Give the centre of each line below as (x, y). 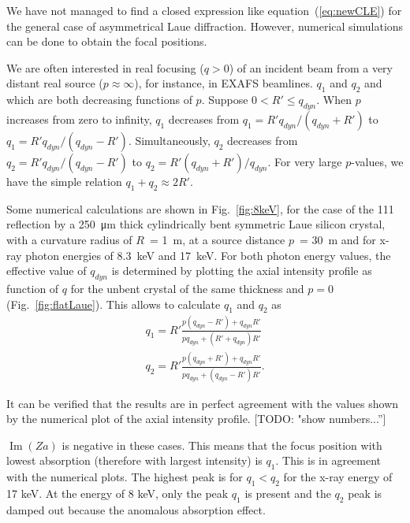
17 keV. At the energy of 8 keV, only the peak (117, 493)
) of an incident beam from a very (311, 67)
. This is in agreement (328, 460)
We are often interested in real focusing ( (105, 67)
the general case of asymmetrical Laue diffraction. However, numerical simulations (205, 26)
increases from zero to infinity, (79, 119)
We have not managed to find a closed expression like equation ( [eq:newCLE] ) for (204, 10)
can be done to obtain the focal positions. (107, 41)
